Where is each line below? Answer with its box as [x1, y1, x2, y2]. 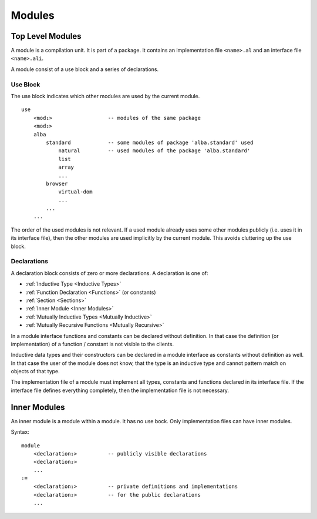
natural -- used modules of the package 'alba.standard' [58, 148, 251, 154]
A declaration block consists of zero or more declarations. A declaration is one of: [11, 269, 208, 276]
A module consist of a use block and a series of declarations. [11, 65, 158, 73]
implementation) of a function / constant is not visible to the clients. [11, 340, 174, 347]
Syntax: [11, 428, 29, 436]
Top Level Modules [11, 31, 82, 41]
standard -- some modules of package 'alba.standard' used [46, 139, 254, 146]
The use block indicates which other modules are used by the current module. [11, 92, 200, 99]
